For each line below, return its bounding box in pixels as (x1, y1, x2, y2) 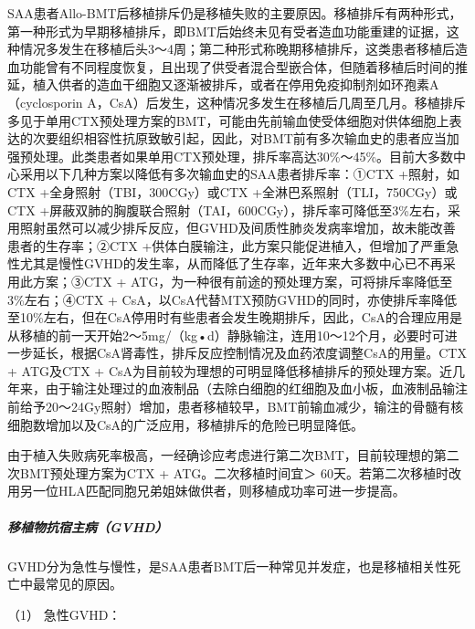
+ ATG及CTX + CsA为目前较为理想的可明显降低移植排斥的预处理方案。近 (7, 361, 453, 380)
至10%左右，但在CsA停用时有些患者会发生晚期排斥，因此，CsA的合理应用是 (7, 308, 462, 327)
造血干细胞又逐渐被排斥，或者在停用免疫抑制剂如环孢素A (96, 75, 439, 94)
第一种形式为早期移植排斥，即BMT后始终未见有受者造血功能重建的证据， (7, 21, 447, 40)
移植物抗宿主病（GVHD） (7, 517, 168, 536)
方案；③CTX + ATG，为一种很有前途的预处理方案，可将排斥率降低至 (32, 271, 453, 290)
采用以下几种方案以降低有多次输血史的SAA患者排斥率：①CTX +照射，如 (19, 164, 460, 183)
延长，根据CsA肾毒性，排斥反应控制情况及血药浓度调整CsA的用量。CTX (32, 343, 467, 362)
